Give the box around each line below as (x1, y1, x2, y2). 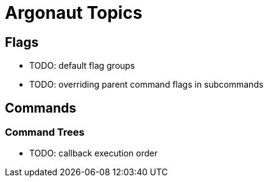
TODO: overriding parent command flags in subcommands (29, 79, 264, 90)
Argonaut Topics (5, 2, 143, 23)
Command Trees (5, 126, 85, 139)
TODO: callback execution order (29, 148, 158, 159)
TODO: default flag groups (29, 60, 135, 71)
